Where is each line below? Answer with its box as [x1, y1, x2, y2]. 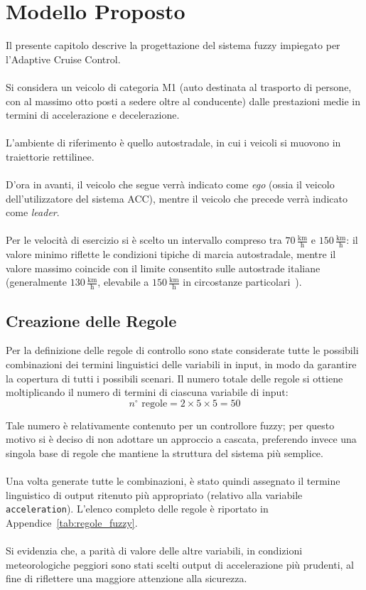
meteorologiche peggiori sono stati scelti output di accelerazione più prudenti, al [6, 557, 354, 572]
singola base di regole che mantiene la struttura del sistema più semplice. [6, 446, 323, 461]
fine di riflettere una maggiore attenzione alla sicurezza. [6, 571, 247, 586]
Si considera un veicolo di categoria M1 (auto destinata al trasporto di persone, [6, 79, 352, 94]
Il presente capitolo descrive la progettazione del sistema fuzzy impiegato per [6, 38, 340, 53]
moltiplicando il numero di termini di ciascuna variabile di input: [6, 385, 289, 399]
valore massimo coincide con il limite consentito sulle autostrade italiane [6, 260, 321, 275]
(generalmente [6, 274, 67, 289]
